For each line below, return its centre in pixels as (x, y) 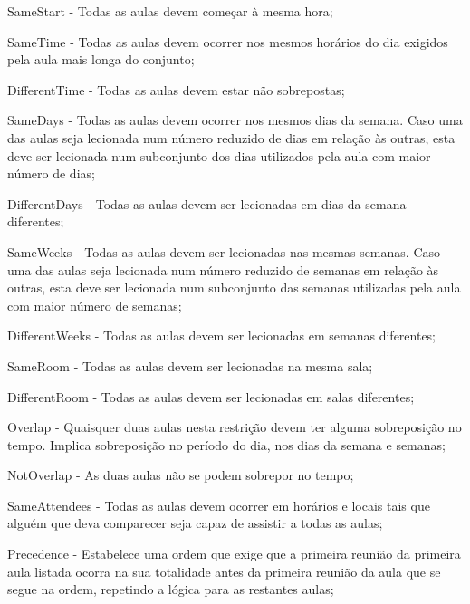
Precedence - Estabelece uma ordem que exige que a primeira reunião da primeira (234, 554)
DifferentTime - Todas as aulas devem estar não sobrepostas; (176, 89)
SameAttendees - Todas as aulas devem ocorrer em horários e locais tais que (219, 505)
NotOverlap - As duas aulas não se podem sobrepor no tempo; (181, 475)
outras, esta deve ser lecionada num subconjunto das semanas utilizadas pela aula (234, 288)
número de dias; (51, 173)
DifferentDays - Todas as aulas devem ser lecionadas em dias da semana (207, 203)
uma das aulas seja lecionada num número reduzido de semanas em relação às (223, 269)
